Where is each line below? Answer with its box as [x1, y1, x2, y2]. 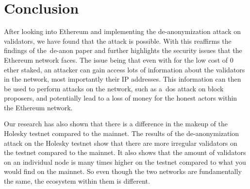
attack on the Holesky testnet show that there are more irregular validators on [4, 137, 237, 148]
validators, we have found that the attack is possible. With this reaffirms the [4, 35, 232, 46]
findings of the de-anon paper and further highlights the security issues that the [4, 45, 242, 55]
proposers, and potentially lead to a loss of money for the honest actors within [4, 93, 237, 103]
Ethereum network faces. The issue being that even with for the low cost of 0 [4, 54, 233, 65]
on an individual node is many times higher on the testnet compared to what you [4, 156, 246, 167]
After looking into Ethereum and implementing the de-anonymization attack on [4, 26, 241, 36]
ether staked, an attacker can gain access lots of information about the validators [4, 64, 245, 74]
